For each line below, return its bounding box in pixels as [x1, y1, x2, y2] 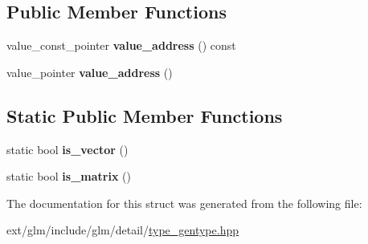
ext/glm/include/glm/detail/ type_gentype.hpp [6, 222, 239, 238]
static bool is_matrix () [6, 168, 131, 185]
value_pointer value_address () [6, 63, 173, 80]
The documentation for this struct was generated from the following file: [6, 194, 362, 211]
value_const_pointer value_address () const [6, 37, 236, 54]
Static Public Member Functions [6, 103, 283, 128]
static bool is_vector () [6, 140, 129, 157]
